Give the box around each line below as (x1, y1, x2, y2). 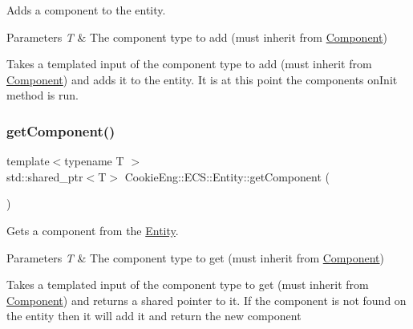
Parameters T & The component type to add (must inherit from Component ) (6, 28, 387, 45)
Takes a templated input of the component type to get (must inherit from (6, 276, 369, 293)
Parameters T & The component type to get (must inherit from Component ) (6, 249, 384, 266)
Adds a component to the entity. (6, 2, 166, 18)
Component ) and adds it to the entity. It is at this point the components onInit (6, 71, 398, 87)
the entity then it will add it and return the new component (6, 307, 302, 324)
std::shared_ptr (6, 168, 83, 185)
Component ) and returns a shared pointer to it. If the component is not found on (6, 291, 407, 308)
